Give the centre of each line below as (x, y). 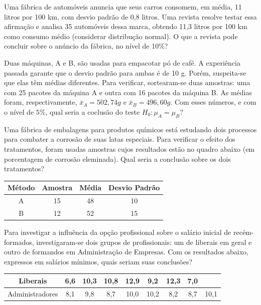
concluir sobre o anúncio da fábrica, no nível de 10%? (86, 46)
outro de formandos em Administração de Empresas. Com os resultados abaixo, (126, 252)
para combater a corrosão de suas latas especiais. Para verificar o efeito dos (120, 139)
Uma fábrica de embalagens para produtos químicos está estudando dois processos (130, 129)
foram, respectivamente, (41, 102)
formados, (19, 242)
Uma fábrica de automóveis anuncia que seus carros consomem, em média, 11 (123, 7)
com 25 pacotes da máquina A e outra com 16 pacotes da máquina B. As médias (128, 92)
